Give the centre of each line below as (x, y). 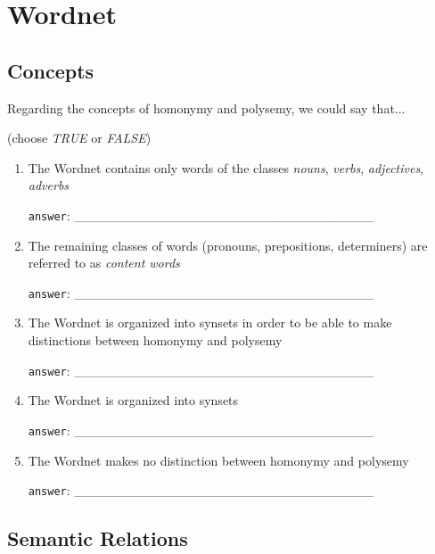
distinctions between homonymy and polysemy (155, 340)
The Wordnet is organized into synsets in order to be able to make (210, 322)
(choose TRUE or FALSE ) (79, 138)
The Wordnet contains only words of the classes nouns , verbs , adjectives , (226, 167)
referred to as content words (104, 263)
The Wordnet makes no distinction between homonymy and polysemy (218, 460)
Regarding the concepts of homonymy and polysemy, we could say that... (206, 107)
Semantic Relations (98, 538)
